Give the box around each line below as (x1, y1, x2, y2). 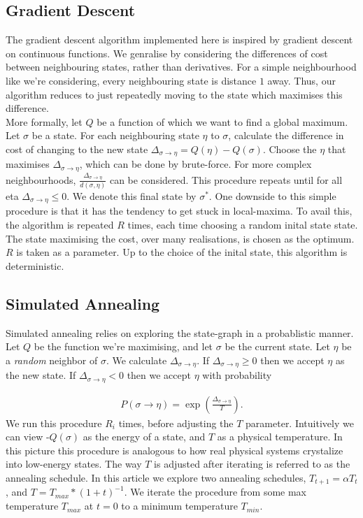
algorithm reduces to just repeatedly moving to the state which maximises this (6, 87, 343, 101)
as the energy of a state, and (83, 429, 206, 444)
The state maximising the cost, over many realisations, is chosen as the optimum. (6, 231, 355, 245)
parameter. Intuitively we (245, 415, 354, 430)
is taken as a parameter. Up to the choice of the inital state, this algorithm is (16, 245, 348, 259)
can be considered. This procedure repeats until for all (109, 172, 343, 187)
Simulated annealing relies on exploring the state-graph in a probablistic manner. (6, 325, 354, 340)
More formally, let (6, 114, 83, 129)
